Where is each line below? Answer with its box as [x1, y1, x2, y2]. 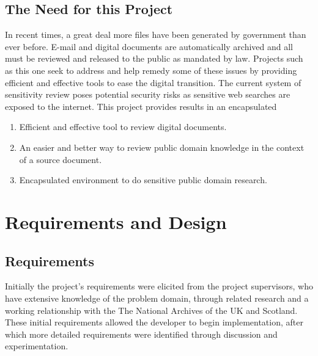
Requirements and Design [5, 209, 227, 234]
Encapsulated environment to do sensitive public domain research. [19, 173, 267, 186]
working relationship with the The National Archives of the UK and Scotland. [5, 303, 298, 316]
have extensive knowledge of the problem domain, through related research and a [5, 291, 309, 304]
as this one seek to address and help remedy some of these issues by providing [5, 64, 297, 76]
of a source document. [19, 153, 102, 165]
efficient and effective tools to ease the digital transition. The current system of [5, 76, 301, 89]
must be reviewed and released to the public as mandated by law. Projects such [5, 52, 303, 65]
